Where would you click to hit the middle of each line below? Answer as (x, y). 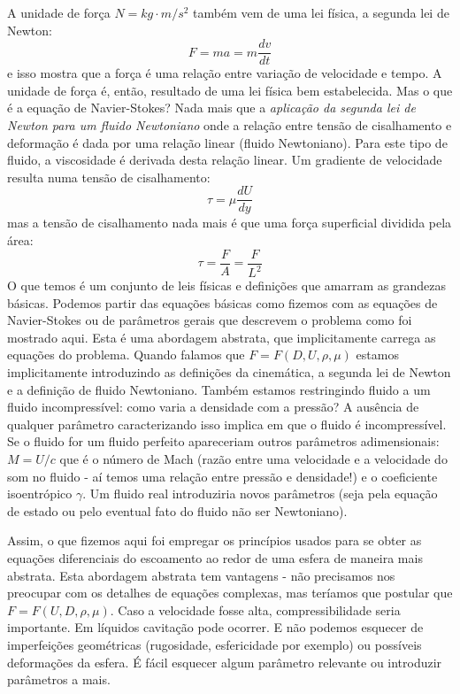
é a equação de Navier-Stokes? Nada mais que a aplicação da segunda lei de (211, 108)
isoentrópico (40, 494)
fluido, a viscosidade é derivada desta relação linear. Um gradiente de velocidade (225, 160)
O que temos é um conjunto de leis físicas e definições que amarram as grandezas (227, 285)
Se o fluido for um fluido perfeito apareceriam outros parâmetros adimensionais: (223, 441)
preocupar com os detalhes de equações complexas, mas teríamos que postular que (230, 593)
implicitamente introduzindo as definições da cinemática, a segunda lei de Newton (229, 372)
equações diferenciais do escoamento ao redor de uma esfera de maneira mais (215, 557)
